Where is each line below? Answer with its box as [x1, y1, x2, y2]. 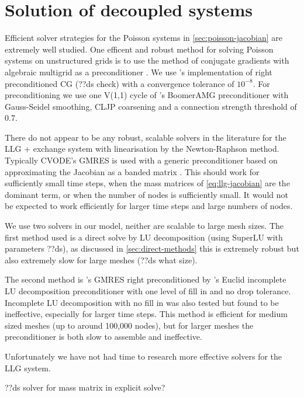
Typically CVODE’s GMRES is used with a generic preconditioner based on [5, 154, 278, 166]
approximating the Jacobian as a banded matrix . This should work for [5, 165, 260, 177]
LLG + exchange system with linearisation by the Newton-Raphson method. [5, 142, 279, 155]
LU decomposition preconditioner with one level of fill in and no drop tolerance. [5, 285, 291, 297]
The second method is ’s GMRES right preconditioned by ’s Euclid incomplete [5, 273, 286, 285]
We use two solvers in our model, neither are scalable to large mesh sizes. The [5, 220, 284, 232]
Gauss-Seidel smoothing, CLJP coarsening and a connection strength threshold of [5, 100, 297, 112]
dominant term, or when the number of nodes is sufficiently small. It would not [5, 188, 288, 200]
